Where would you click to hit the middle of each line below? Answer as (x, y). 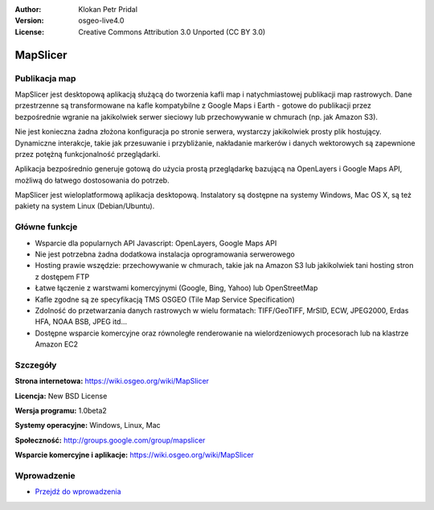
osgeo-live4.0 (101, 21)
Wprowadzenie (45, 475)
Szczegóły (36, 364)
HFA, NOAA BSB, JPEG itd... (81, 322)
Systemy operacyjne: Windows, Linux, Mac (88, 426)
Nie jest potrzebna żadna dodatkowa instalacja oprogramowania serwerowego (165, 254)
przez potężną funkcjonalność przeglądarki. (88, 154)
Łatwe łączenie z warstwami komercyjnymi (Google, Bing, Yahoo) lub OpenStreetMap (176, 288)
